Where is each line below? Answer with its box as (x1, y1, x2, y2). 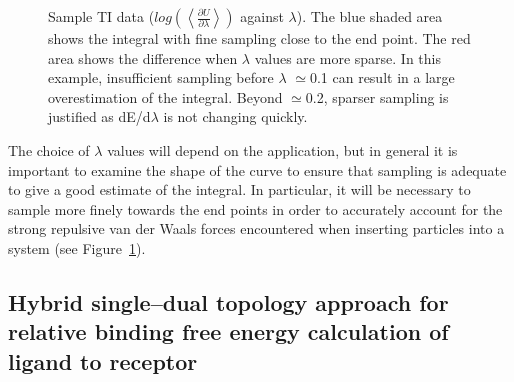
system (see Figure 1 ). (8, 237, 146, 258)
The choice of (8, 139, 90, 160)
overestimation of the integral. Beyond (48, 86, 283, 107)
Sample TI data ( (48, 6, 155, 26)
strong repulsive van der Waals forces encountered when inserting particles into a (8, 218, 505, 239)
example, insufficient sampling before (48, 67, 274, 88)
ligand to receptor (8, 345, 198, 376)
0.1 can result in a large (309, 67, 455, 88)
